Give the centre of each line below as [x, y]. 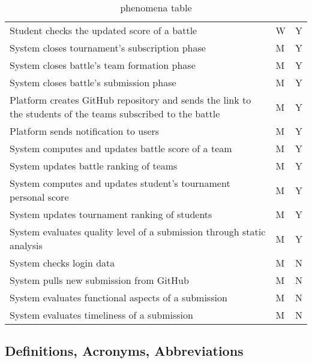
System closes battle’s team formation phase [103, 65]
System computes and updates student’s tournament [120, 183]
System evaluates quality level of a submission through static [138, 232]
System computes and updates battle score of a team [121, 148]
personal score [39, 197]
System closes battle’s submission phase [93, 82]
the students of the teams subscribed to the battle [115, 114]
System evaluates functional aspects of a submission [118, 297]
